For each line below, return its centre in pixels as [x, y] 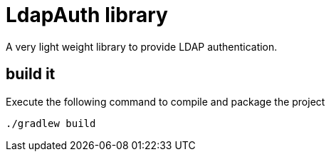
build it [31, 74]
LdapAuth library [87, 15]
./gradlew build [51, 123]
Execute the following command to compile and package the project [165, 101]
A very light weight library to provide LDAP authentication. [142, 46]
